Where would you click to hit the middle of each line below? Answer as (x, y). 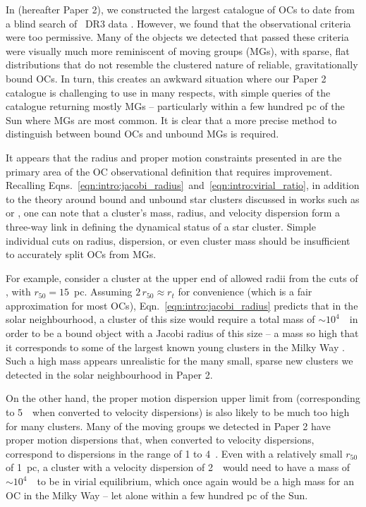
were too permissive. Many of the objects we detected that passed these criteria (177, 37)
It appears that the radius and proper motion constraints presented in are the (174, 157)
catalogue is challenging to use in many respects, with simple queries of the (168, 92)
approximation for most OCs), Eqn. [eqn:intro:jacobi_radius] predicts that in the (182, 305)
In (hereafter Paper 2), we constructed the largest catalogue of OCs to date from (180, 9)
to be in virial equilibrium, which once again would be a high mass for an (195, 481)
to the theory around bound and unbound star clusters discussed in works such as (183, 198)
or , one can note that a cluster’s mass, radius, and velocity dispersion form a (173, 213)
